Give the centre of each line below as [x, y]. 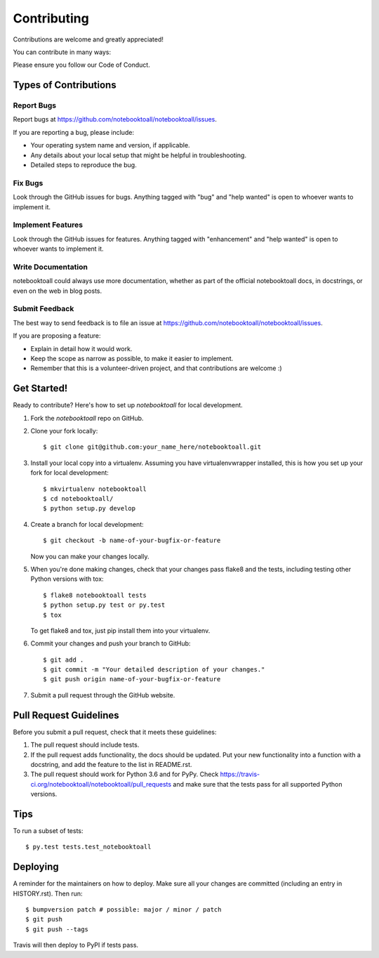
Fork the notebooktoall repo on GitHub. [87, 418]
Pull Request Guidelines [66, 715]
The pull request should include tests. [85, 745]
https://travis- [240, 774]
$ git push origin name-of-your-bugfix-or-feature [132, 679]
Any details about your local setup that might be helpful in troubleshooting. [139, 155]
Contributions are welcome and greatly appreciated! [88, 39]
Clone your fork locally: [64, 431]
